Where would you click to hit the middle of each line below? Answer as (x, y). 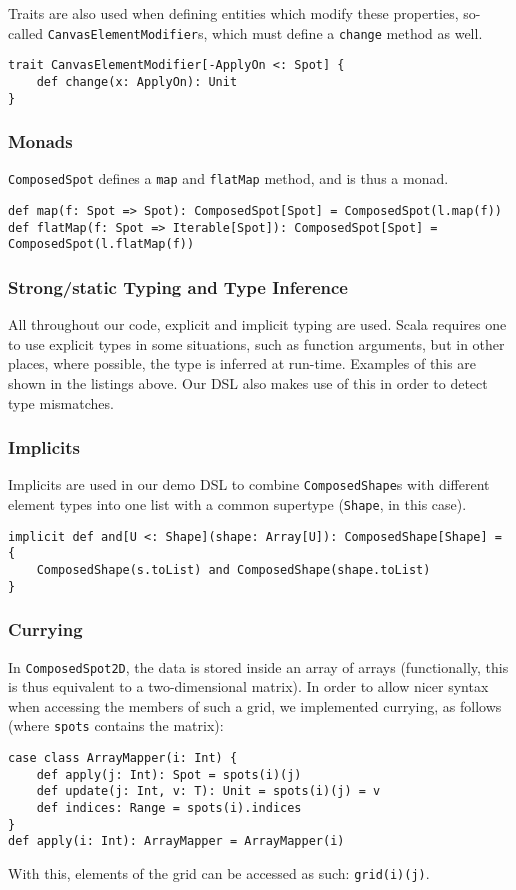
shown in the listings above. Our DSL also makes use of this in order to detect (248, 383)
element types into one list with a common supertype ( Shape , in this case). (237, 504)
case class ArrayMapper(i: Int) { (123, 758)
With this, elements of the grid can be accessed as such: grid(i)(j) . (219, 873)
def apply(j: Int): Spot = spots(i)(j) (169, 774)
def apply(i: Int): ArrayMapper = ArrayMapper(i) (176, 841)
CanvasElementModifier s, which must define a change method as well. (265, 32)
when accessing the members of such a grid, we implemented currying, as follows (255, 705)
